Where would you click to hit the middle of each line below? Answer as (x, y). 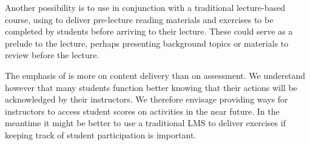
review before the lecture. (52, 55)
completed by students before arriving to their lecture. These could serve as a (149, 31)
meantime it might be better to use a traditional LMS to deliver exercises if (145, 123)
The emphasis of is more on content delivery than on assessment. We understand (155, 75)
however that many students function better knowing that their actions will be (151, 87)
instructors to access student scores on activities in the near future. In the (142, 111)
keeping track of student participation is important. (101, 134)
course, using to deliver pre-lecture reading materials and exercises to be (139, 19)
